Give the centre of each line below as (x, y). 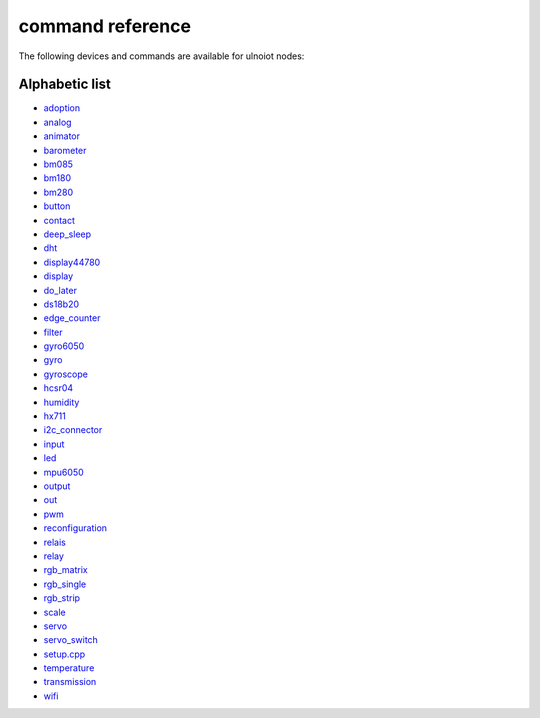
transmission (70, 682)
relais (55, 542)
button (57, 206)
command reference (105, 26)
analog (57, 122)
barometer (65, 150)
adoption (62, 108)
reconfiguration (75, 528)
